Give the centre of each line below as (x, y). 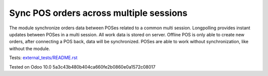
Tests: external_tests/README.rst (43, 58)
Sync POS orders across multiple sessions (98, 13)
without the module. (30, 48)
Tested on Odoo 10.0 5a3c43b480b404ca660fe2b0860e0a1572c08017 (82, 67)
